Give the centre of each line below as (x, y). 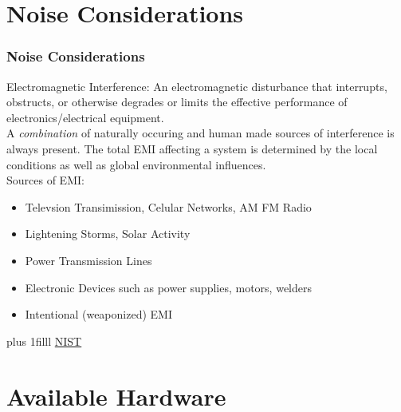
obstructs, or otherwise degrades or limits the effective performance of (177, 102)
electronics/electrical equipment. (85, 117)
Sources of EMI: (45, 180)
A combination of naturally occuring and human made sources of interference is (200, 133)
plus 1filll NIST (44, 341)
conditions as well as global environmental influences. (136, 164)
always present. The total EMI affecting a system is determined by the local (192, 148)
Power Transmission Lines (88, 260)
